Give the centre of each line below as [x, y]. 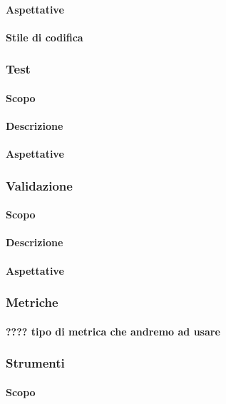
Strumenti [35, 363]
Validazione [39, 185]
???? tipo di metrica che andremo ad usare [113, 331]
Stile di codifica [45, 37]
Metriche [32, 302]
